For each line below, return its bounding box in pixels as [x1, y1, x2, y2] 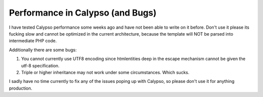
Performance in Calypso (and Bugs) [9, 7, 157, 18]
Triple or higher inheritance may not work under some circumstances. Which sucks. [21, 69, 189, 75]
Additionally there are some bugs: [9, 47, 77, 53]
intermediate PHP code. [9, 38, 57, 44]
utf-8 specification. [21, 62, 60, 68]
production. [9, 85, 33, 91]
